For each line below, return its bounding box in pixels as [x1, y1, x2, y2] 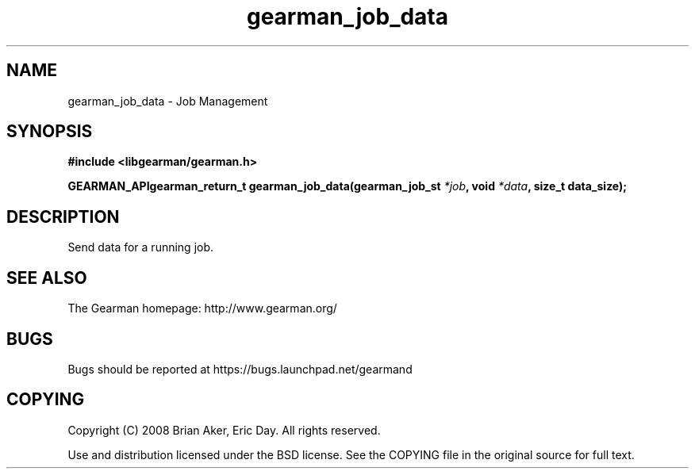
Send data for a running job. [67, 240, 214, 255]
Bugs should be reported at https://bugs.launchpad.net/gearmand [67, 362, 413, 376]
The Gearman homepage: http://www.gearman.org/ [67, 301, 337, 316]
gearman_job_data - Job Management [67, 94, 268, 108]
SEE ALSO [6, 267, 87, 288]
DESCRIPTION [6, 206, 120, 227]
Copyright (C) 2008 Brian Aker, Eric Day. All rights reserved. [67, 423, 381, 437]
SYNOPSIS [6, 121, 93, 142]
